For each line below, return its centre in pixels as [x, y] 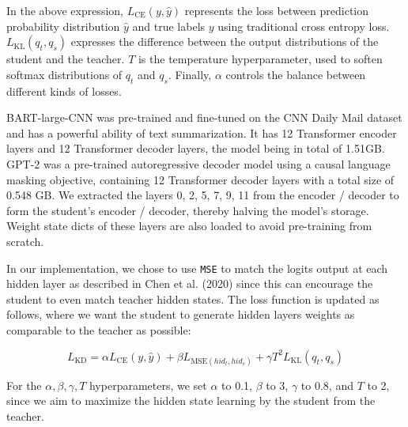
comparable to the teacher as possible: [99, 329]
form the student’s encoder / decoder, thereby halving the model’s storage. [188, 210]
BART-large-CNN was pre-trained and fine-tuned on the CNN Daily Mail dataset [204, 117]
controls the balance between [296, 74]
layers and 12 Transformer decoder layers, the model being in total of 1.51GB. [196, 148]
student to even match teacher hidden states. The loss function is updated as [193, 299]
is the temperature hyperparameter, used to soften [260, 59]
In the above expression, [65, 10]
